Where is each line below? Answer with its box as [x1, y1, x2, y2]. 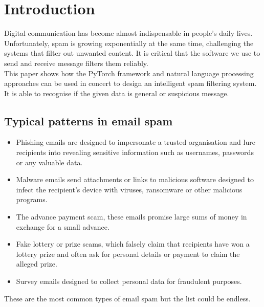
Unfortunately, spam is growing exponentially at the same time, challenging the [4, 37, 254, 48]
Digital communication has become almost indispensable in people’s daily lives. [4, 28, 253, 38]
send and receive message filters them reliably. [4, 57, 148, 68]
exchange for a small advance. [16, 221, 109, 232]
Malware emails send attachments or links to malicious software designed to [16, 174, 254, 185]
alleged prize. [16, 258, 57, 269]
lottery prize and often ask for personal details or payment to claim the [16, 248, 240, 259]
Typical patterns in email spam [4, 113, 173, 128]
